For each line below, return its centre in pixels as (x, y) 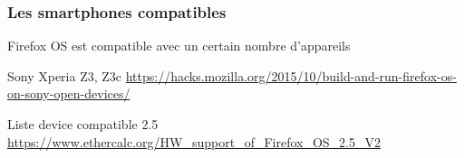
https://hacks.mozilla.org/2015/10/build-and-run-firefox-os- (291, 75)
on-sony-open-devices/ (69, 93)
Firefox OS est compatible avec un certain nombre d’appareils (179, 46)
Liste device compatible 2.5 (83, 124)
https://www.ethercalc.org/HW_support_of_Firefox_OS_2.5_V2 (194, 141)
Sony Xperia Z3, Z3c (65, 75)
